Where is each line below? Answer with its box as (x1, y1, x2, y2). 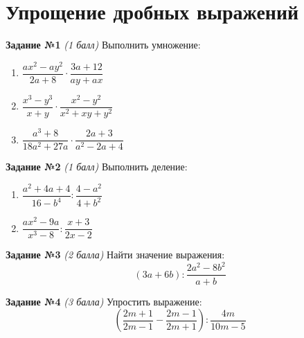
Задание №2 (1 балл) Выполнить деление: (6, 159, 188, 174)
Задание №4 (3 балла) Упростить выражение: (6, 294, 202, 308)
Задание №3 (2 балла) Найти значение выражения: (6, 247, 225, 262)
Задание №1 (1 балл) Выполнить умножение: (6, 37, 201, 52)
